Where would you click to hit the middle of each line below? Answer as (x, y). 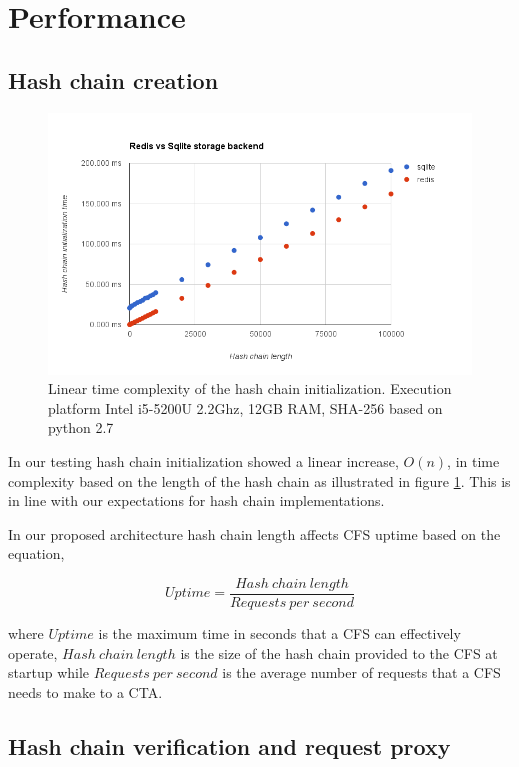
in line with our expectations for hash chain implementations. (196, 500)
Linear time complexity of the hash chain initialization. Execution (250, 388)
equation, (36, 553)
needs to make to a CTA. (85, 691)
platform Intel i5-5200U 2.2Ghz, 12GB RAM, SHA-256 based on (245, 407)
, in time (473, 460)
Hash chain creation (113, 79)
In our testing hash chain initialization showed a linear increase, (203, 460)
